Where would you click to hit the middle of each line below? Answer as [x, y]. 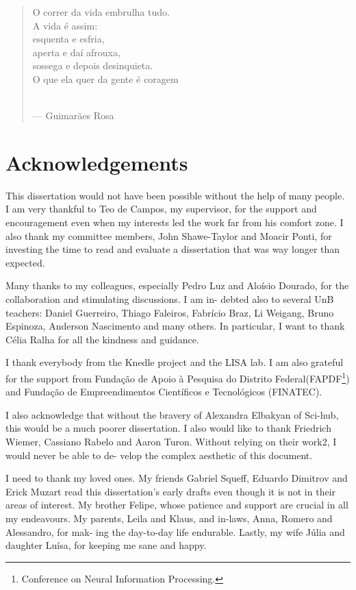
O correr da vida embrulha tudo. [101, 12]
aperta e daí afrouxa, [76, 52]
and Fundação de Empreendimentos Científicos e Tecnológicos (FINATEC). [164, 392]
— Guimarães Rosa [73, 115]
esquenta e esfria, [68, 39]
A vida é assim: [65, 25]
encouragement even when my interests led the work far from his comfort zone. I [175, 222]
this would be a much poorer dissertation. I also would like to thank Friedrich [168, 428]
